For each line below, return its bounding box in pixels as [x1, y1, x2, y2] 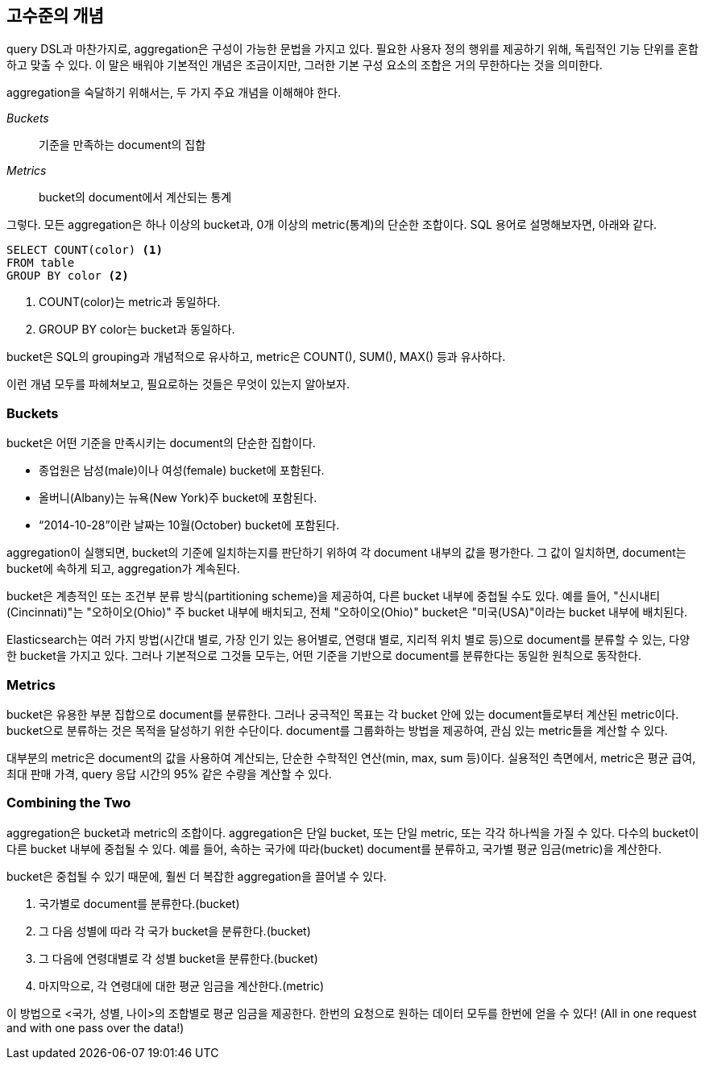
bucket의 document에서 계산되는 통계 [39, 190, 232, 205]
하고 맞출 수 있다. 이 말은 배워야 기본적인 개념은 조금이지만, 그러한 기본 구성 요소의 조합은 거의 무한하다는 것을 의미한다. [6, 58, 603, 73]
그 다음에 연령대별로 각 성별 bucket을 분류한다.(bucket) [39, 951, 318, 965]
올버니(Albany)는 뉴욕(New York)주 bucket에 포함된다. [39, 491, 317, 505]
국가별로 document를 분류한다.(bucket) [39, 896, 240, 910]
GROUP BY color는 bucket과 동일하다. [39, 322, 235, 337]
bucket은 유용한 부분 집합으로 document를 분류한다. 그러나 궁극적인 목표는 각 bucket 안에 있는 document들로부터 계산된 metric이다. [6, 707, 679, 721]
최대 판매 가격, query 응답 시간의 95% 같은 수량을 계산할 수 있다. [6, 766, 332, 781]
